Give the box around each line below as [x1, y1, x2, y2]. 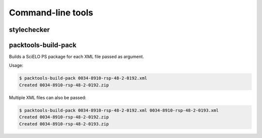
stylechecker [9, 26, 50, 34]
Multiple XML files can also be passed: [9, 95, 87, 100]
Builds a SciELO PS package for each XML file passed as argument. [9, 54, 144, 60]
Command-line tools [9, 7, 93, 18]
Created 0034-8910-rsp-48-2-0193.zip [19, 121, 109, 126]
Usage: [9, 63, 24, 69]
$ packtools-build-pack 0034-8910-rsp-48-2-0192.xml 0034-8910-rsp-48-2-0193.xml [19, 108, 219, 113]
